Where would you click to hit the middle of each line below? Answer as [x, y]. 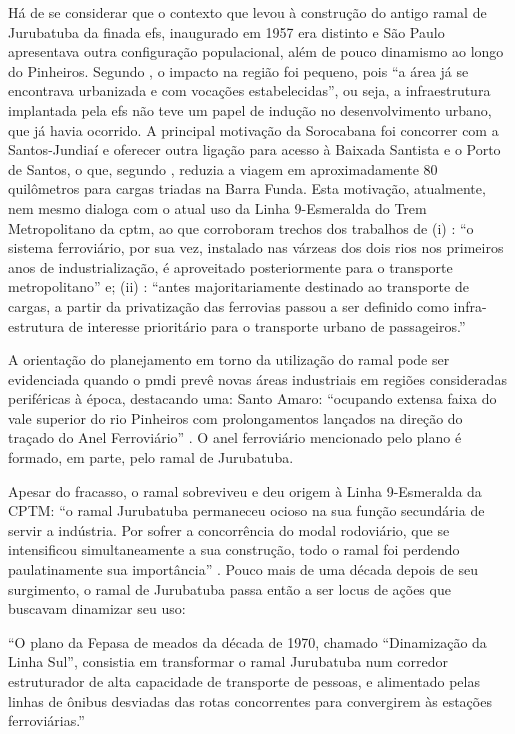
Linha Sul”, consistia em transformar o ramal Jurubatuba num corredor [228, 661]
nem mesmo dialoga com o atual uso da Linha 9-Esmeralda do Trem [217, 207]
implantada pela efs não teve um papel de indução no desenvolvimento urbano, [250, 109]
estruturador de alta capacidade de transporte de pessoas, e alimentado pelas [244, 681]
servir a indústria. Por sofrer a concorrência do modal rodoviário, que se [229, 529]
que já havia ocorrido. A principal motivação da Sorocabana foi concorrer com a [253, 129]
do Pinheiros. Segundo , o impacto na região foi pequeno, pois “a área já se [238, 70]
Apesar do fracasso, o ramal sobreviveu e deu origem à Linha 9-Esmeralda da [245, 490]
